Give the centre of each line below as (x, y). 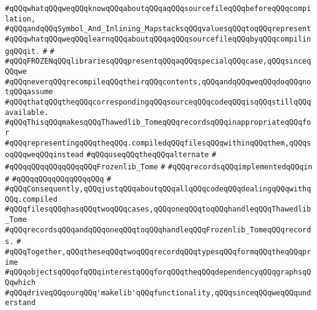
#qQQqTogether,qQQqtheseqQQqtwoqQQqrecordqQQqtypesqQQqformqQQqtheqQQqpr (158, 252)
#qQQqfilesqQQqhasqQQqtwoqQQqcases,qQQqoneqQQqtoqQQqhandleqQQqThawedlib (158, 209)
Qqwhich (20, 283)
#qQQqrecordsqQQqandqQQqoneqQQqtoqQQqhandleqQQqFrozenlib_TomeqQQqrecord (158, 230)
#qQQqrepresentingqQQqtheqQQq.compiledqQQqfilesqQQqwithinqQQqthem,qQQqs (158, 143)
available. (27, 112)
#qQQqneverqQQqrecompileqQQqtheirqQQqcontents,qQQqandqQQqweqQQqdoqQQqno (158, 82)
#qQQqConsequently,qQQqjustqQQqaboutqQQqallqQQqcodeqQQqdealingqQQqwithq (158, 189)
